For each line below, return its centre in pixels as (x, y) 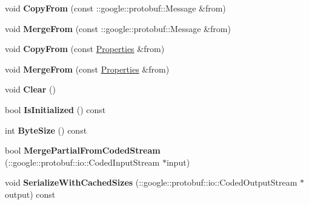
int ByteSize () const (46, 130)
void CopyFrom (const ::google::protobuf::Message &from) (115, 8)
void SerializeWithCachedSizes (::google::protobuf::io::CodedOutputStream (151, 182)
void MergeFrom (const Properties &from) (87, 69)
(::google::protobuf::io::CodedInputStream (82, 162)
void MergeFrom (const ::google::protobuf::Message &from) (118, 28)
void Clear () (30, 89)
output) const (30, 194)
